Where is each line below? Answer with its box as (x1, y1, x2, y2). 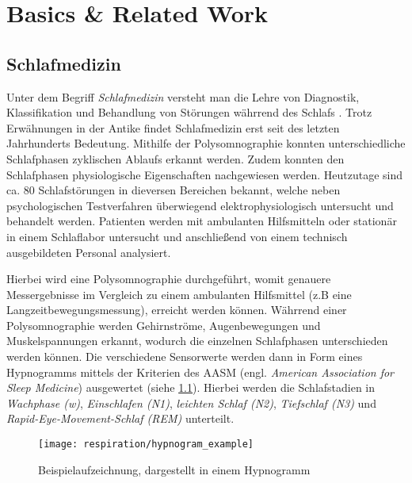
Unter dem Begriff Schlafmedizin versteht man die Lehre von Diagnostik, (6, 88, 360, 105)
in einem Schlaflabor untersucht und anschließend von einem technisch (6, 228, 348, 244)
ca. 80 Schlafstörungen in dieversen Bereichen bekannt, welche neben (6, 182, 341, 198)
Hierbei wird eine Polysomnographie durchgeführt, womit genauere (6, 270, 331, 287)
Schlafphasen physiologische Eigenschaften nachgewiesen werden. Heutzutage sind (6, 166, 403, 182)
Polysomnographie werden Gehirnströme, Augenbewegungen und (6, 316, 321, 333)
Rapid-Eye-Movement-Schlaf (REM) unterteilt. (6, 410, 235, 427)
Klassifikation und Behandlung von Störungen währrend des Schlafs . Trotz (6, 104, 372, 121)
